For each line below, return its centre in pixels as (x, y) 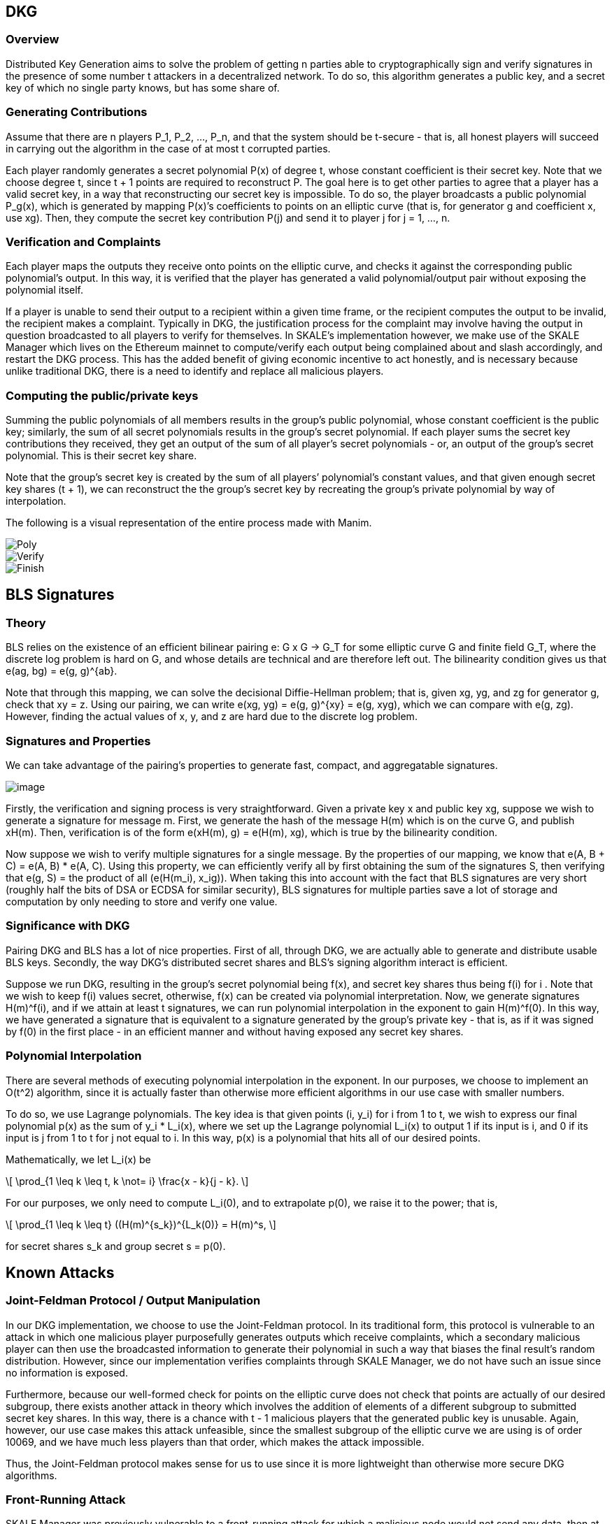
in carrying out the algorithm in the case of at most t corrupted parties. (168, 148)
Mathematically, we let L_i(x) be (78, 1159)
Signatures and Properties (78, 741)
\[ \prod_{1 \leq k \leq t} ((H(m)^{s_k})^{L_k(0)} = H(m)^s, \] (141, 1224)
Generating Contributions (77, 112)
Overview (33, 39)
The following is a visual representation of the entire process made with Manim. (189, 523)
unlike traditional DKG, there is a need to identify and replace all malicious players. (195, 371)
